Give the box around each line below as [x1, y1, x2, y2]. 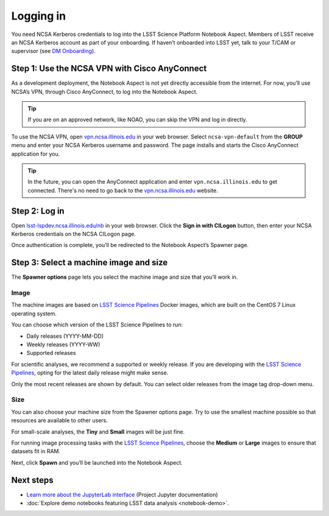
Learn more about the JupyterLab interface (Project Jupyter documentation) [26, 491, 219, 498]
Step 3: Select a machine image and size [11, 257, 168, 268]
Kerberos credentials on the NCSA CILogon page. [11, 231, 136, 238]
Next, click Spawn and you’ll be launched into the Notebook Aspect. [11, 459, 183, 466]
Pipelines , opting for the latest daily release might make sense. [11, 369, 169, 376]
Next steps [11, 475, 54, 485]
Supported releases [26, 349, 76, 357]
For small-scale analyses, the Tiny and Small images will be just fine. [11, 428, 185, 435]
